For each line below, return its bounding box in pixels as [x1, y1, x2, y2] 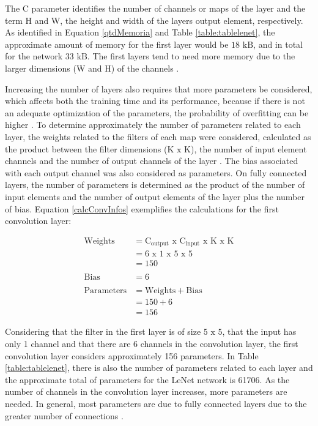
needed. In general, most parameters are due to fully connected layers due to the [5, 397, 307, 409]
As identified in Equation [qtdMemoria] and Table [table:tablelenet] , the [5, 26, 275, 39]
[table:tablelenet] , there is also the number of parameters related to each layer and [5, 361, 313, 374]
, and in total [253, 37, 303, 50]
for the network [5, 50, 63, 62]
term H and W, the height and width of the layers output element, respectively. [5, 13, 303, 26]
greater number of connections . [5, 409, 124, 422]
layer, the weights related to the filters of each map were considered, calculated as [5, 130, 311, 143]
